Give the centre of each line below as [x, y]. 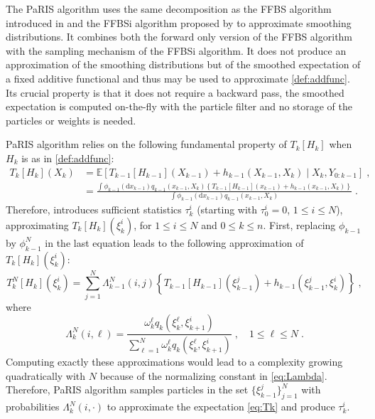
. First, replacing [299, 224]
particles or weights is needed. [71, 120]
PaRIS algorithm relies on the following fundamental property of [146, 144]
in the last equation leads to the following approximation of [174, 242]
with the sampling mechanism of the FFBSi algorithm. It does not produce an [176, 50]
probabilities [33, 407]
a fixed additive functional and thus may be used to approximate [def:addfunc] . [178, 78]
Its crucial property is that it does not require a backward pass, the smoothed [175, 92]
